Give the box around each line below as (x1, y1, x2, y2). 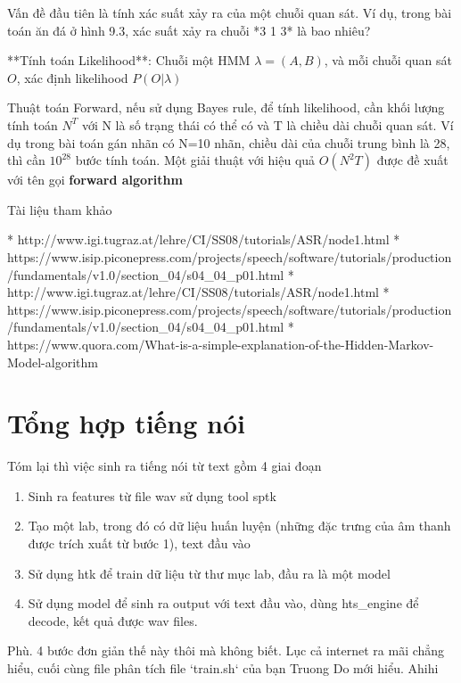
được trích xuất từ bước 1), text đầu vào (28, 534, 251, 552)
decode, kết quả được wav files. (28, 611, 198, 630)
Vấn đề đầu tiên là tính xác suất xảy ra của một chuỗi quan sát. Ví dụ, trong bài (7, 4, 452, 21)
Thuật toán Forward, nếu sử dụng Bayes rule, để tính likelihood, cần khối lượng (7, 98, 445, 117)
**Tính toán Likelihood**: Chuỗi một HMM (7, 51, 251, 70)
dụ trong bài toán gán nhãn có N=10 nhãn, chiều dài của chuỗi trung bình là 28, (7, 133, 450, 152)
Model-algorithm (7, 352, 98, 371)
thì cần (7, 151, 45, 169)
